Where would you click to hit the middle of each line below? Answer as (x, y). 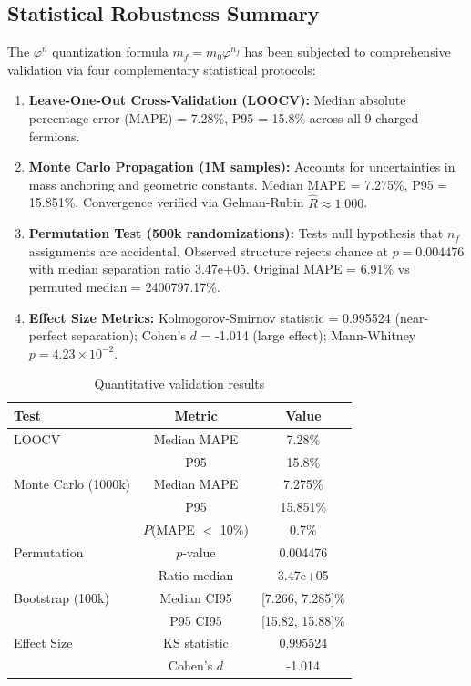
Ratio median (196, 574)
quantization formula (110, 52)
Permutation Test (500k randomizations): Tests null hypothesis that (236, 233)
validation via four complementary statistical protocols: (162, 69)
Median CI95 (196, 597)
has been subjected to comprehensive (348, 52)
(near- (412, 317)
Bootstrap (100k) (61, 597)
